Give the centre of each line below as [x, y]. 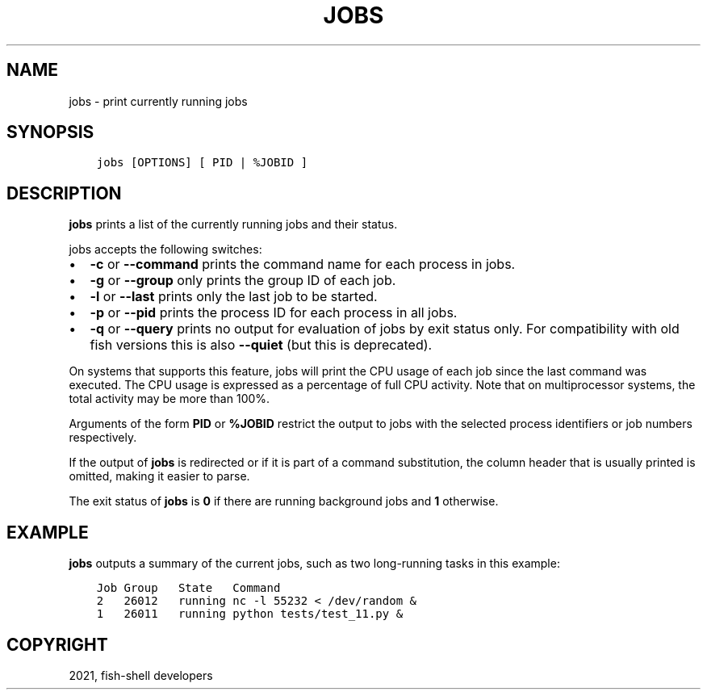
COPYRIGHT [57, 644]
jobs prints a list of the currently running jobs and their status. [233, 224]
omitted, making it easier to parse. [159, 476]
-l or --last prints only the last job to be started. [234, 297]
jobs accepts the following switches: [165, 249]
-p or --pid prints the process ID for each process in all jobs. [274, 313]
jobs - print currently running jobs [158, 101]
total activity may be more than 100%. [169, 399]
